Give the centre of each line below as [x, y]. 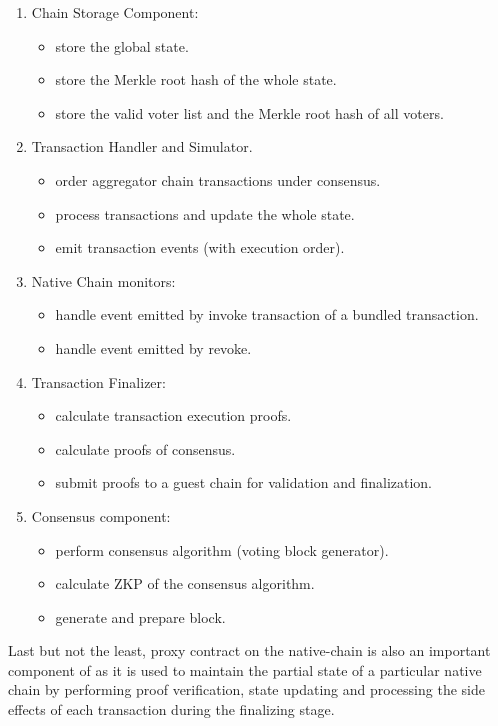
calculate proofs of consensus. [145, 448]
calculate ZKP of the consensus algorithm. [185, 583]
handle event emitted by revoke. [153, 347]
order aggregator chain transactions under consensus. [218, 179]
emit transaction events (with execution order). [200, 247]
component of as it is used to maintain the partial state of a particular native [245, 669]
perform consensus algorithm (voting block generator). [222, 549]
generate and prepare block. [140, 616]
